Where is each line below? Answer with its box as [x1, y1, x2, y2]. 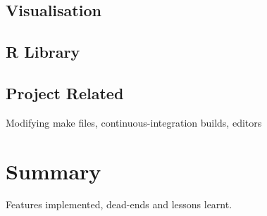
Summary [6, 156, 101, 185]
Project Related [6, 82, 124, 103]
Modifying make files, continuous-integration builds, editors [6, 115, 262, 129]
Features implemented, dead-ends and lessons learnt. [6, 197, 232, 212]
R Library [6, 41, 80, 63]
